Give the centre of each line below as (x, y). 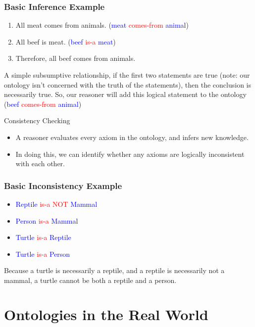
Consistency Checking (37, 120)
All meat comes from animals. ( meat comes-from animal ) (102, 25)
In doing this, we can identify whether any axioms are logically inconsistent (130, 154)
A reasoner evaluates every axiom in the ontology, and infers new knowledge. (132, 137)
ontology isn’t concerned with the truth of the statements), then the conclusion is (128, 84)
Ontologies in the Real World (106, 314)
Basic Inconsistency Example (63, 185)
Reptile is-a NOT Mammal (56, 204)
